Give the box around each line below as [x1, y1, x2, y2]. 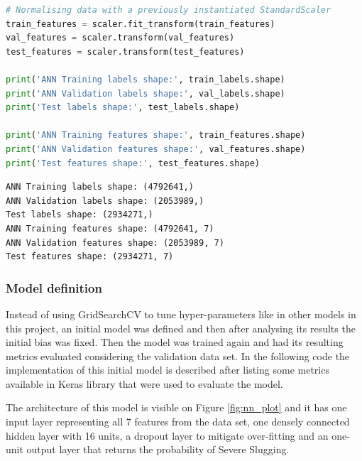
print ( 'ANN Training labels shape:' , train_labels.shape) [6, 74, 285, 85]
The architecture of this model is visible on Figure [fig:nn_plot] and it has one [6, 400, 347, 415]
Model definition [6, 278, 102, 296]
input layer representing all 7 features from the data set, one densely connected [6, 414, 350, 429]
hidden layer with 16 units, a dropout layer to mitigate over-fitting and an [6, 428, 329, 443]
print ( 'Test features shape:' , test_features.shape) [6, 158, 260, 168]
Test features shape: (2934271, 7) [6, 251, 174, 262]
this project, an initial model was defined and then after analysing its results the [6, 320, 356, 335]
